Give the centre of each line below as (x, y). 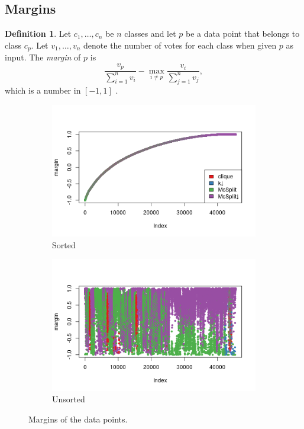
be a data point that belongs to (243, 33)
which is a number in (43, 90)
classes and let (150, 33)
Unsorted (69, 399)
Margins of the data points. (78, 419)
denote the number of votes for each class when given (180, 45)
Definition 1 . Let (38, 33)
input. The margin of (43, 57)
